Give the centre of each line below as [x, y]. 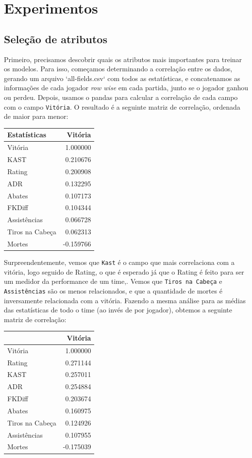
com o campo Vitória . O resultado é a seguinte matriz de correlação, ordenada [122, 106]
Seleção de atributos [56, 39]
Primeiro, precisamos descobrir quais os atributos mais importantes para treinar [123, 59]
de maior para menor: [36, 116]
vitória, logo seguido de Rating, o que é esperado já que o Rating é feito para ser [124, 271]
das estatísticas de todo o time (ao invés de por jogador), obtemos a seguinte [118, 310]
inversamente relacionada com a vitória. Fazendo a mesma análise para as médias [125, 300]
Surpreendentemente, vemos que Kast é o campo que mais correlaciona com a [119, 262]
